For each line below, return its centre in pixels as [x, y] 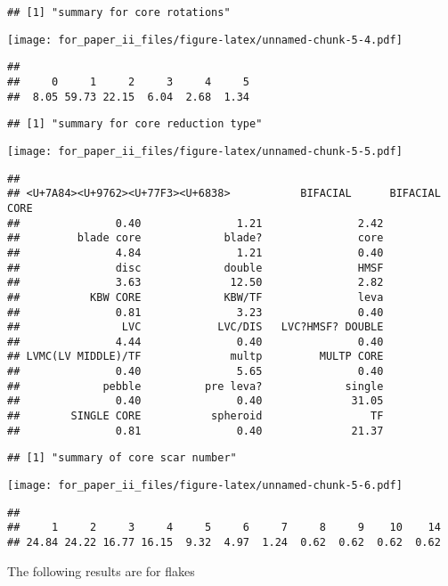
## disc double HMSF [195, 268]
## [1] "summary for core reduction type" [135, 124]
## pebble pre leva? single [195, 386]
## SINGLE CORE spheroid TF [195, 416]
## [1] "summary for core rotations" [119, 12]
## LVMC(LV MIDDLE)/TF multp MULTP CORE [195, 357]
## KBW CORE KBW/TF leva [195, 297]
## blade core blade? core [195, 238]
